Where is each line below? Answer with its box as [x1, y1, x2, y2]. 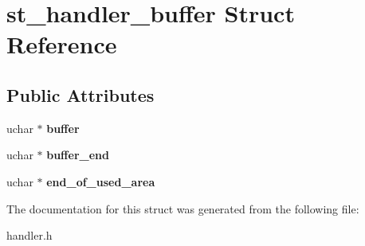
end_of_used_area [46, 173, 155, 189]
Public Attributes [6, 82, 155, 107]
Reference [6, 28, 117, 61]
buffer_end [46, 146, 109, 163]
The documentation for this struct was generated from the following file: [6, 200, 359, 217]
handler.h [6, 227, 53, 244]
